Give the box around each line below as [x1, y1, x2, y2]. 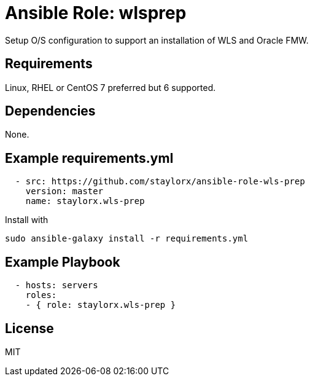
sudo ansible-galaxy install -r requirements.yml [5, 234, 249, 244]
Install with [5, 214, 48, 226]
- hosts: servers [15, 280, 98, 291]
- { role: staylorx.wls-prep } [25, 300, 176, 310]
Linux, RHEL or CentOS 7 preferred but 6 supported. [5, 82, 216, 93]
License [5, 320, 54, 336]
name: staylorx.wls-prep [25, 196, 145, 206]
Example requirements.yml [5, 150, 174, 166]
